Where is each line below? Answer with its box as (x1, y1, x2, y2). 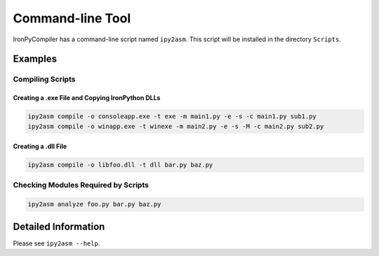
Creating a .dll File (13, 142, 67, 150)
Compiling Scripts (13, 74, 76, 84)
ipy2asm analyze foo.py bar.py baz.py (27, 200, 161, 208)
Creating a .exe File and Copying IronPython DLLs (13, 94, 161, 102)
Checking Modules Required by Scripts (13, 180, 149, 190)
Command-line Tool (13, 10, 131, 26)
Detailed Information (13, 220, 105, 232)
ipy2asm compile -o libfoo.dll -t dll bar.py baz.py (27, 161, 213, 169)
